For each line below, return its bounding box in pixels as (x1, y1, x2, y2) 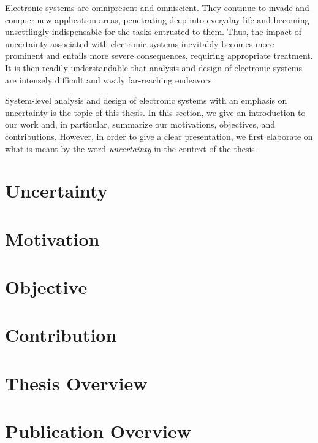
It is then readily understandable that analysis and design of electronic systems (5, 61, 302, 74)
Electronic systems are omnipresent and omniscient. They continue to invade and (5, 1, 309, 13)
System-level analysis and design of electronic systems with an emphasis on (5, 94, 287, 107)
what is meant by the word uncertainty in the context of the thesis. (5, 142, 257, 155)
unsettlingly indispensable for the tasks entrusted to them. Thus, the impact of (5, 25, 302, 38)
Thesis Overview (5, 370, 148, 395)
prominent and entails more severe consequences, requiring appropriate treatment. (5, 49, 313, 62)
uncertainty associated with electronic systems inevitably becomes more (5, 37, 274, 50)
